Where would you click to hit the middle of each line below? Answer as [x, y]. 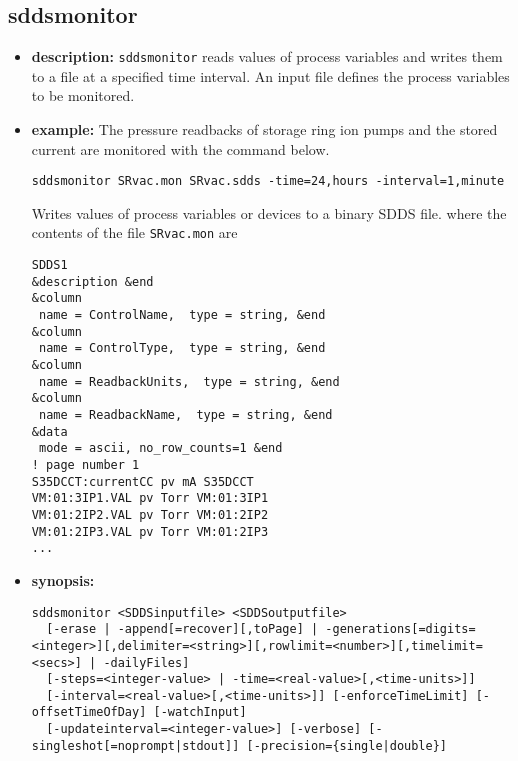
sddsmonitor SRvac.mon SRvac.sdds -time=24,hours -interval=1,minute [268, 181]
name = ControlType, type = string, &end [182, 348]
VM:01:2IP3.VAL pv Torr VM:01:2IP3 [150, 531]
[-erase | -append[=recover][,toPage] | [182, 629]
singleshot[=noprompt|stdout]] [135, 745]
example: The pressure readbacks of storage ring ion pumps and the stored [264, 129]
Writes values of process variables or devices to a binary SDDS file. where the [269, 212]
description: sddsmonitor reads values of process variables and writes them [267, 56]
